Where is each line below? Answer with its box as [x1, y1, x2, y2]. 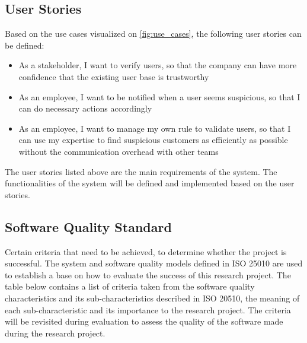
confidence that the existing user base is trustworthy [18, 70, 209, 82]
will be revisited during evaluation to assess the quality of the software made [5, 315, 283, 328]
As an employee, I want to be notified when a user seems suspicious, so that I [18, 90, 300, 103]
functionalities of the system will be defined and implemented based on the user [5, 177, 295, 189]
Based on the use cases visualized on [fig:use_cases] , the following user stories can [5, 27, 302, 40]
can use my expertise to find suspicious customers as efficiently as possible [18, 134, 288, 146]
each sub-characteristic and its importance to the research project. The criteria [5, 303, 291, 316]
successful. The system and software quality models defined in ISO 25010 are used [5, 257, 303, 269]
